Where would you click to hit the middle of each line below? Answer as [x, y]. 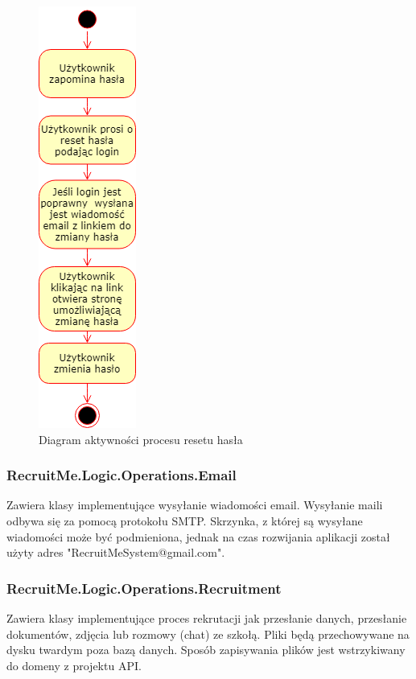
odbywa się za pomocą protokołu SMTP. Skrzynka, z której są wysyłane [185, 521]
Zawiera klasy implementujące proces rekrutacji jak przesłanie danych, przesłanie [207, 618]
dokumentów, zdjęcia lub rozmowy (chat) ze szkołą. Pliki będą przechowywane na [208, 634]
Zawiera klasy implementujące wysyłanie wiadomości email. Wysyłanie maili [195, 505]
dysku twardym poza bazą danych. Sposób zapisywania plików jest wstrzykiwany [206, 650]
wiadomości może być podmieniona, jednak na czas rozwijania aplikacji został [198, 536]
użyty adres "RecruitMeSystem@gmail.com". [116, 552]
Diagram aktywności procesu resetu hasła [141, 439]
